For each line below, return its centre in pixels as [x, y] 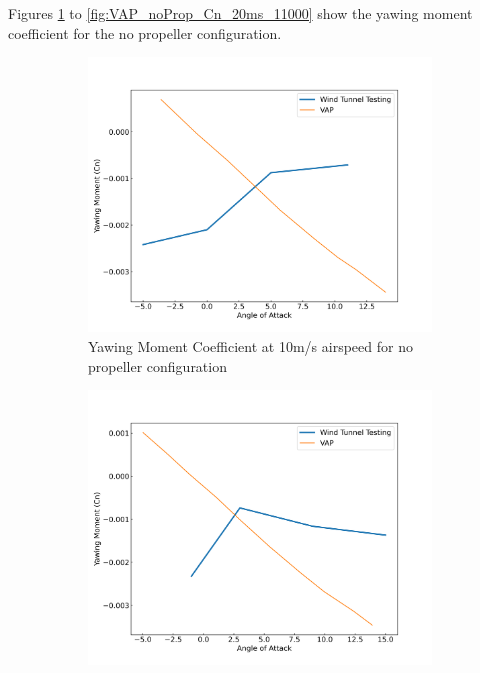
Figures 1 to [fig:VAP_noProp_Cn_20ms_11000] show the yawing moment [240, 13]
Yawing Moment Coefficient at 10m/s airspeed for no [250, 345]
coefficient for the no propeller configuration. [145, 32]
